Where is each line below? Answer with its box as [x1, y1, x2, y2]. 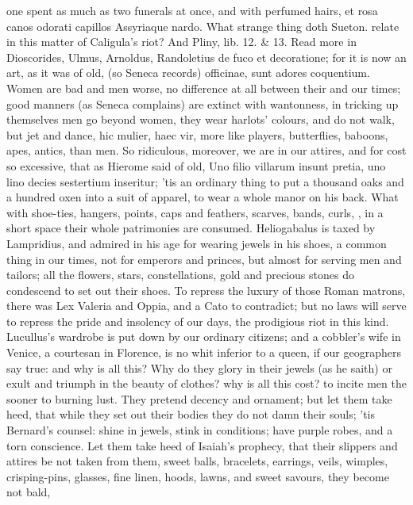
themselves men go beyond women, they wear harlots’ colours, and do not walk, [6, 111, 395, 128]
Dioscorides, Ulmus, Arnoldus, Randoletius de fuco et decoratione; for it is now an [6, 48, 407, 65]
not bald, [6, 484, 51, 500]
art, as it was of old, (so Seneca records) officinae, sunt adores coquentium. [6, 64, 370, 81]
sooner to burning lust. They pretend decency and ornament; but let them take [6, 390, 392, 407]
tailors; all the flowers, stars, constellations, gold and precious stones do [6, 266, 354, 283]
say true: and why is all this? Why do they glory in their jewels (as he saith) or [6, 359, 392, 376]
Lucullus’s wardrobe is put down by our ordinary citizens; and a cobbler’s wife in [6, 328, 401, 345]
